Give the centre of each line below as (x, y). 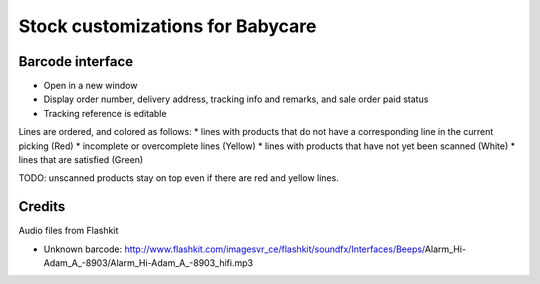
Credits (42, 206)
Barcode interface (76, 61)
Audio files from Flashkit (68, 231)
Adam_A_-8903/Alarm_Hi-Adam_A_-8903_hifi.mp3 (148, 263)
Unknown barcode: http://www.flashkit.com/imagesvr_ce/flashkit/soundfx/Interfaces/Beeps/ (234, 249)
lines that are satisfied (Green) (81, 160)
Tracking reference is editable (105, 113)
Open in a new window (90, 86)
